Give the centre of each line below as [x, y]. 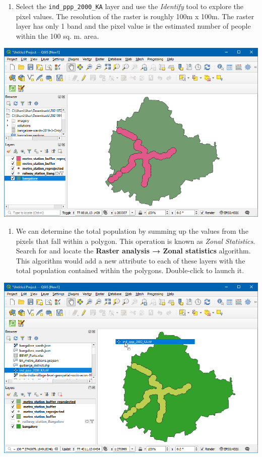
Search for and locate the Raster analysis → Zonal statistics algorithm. [133, 251]
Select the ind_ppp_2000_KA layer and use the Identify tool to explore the [129, 6]
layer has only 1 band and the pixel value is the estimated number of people [133, 26]
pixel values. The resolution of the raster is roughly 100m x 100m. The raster [135, 16]
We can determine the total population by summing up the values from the [132, 231]
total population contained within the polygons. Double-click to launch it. [130, 270]
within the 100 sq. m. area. [57, 36]
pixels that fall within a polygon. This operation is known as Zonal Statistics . [136, 241]
